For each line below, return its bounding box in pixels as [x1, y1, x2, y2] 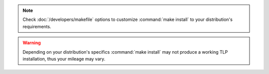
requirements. [22, 23, 52, 29]
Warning [22, 40, 41, 46]
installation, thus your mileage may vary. [22, 56, 106, 62]
